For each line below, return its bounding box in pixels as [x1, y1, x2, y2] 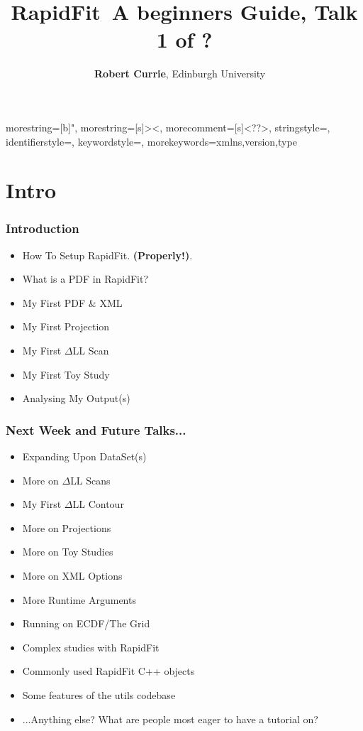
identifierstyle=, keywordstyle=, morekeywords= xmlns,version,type [6, 134, 297, 148]
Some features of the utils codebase [22, 688, 176, 702]
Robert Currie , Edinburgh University [94, 66, 266, 81]
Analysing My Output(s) [22, 391, 130, 406]
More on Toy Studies [22, 544, 113, 559]
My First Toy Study [22, 367, 110, 381]
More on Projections [22, 520, 111, 535]
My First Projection [22, 319, 110, 334]
